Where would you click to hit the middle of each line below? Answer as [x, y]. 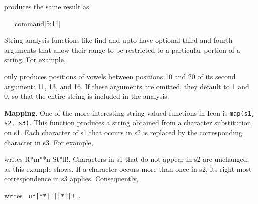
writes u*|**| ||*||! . [42, 196]
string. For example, [35, 59]
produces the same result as [47, 6]
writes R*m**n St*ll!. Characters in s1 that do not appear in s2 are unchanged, [127, 159]
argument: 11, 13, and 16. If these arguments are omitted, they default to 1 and [127, 86]
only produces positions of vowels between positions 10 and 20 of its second [120, 76]
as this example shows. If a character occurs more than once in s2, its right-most [128, 169]
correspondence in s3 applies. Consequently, [71, 179]
